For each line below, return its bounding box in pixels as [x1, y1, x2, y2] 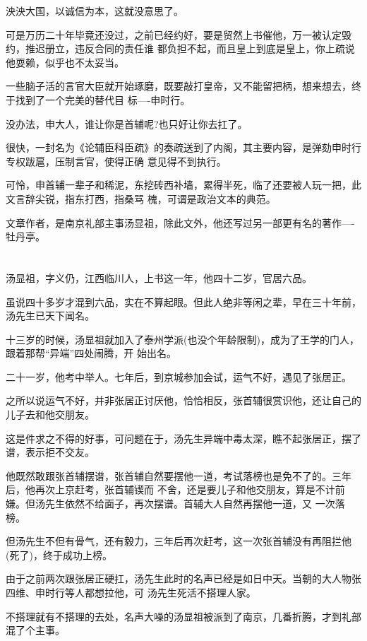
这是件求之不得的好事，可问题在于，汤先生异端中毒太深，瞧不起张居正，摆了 [6, 430, 361, 445]
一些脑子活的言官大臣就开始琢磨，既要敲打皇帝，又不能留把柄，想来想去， [6, 78, 351, 93]
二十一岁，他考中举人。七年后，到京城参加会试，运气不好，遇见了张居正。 [6, 369, 351, 384]
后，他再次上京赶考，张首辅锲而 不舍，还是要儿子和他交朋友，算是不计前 [6, 482, 345, 497]
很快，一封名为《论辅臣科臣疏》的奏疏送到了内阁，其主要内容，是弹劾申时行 [6, 140, 361, 155]
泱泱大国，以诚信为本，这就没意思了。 [6, 4, 183, 18]
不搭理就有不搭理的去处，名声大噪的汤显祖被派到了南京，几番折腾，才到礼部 [6, 608, 361, 623]
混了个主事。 [6, 623, 65, 637]
